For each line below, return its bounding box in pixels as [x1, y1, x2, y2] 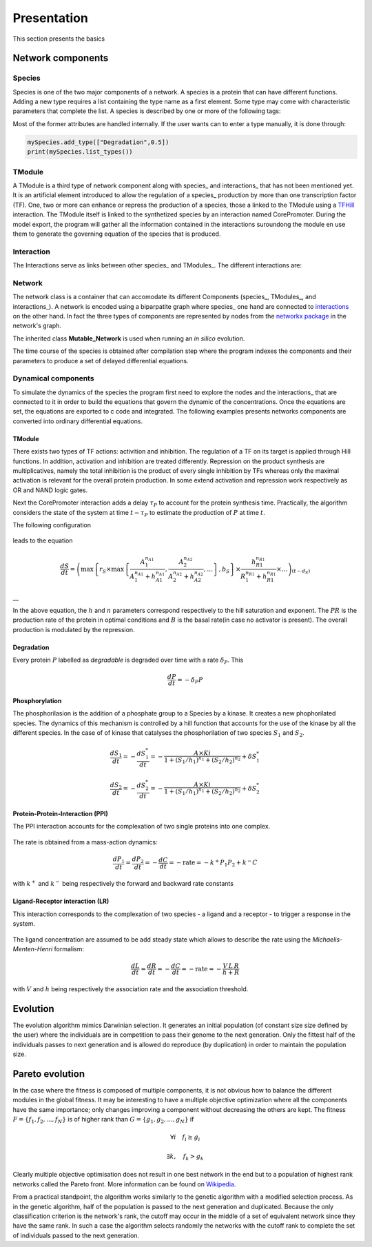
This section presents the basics [12, 34, 105, 43]
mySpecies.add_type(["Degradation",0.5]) [27, 138, 169, 146]
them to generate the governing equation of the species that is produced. [12, 230, 221, 238]
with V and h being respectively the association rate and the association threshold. [12, 984, 249, 993]
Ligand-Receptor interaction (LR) [12, 897, 110, 906]
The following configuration [12, 521, 92, 529]
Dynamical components [12, 374, 94, 383]
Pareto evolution [12, 1068, 85, 1079]
